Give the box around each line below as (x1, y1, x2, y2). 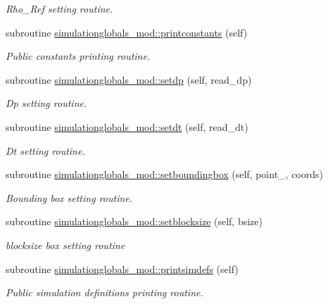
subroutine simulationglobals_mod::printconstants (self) (6, 25, 248, 39)
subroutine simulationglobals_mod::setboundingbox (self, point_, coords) (6, 167, 323, 182)
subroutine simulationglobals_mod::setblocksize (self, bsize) (6, 214, 263, 229)
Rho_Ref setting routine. (6, 1, 113, 15)
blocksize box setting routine (6, 237, 125, 252)
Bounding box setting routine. (6, 190, 133, 205)
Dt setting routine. (6, 143, 85, 158)
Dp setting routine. (6, 96, 87, 110)
